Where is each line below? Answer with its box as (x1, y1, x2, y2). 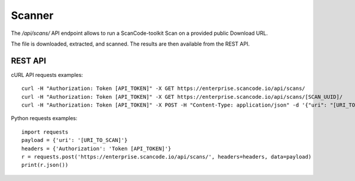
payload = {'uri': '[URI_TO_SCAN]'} (21, 137, 128, 144)
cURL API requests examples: (11, 71, 83, 78)
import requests (21, 128, 69, 135)
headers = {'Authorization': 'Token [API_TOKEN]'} (21, 145, 172, 152)
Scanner (11, 9, 54, 22)
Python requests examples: (11, 115, 78, 122)
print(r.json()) (21, 161, 69, 169)
